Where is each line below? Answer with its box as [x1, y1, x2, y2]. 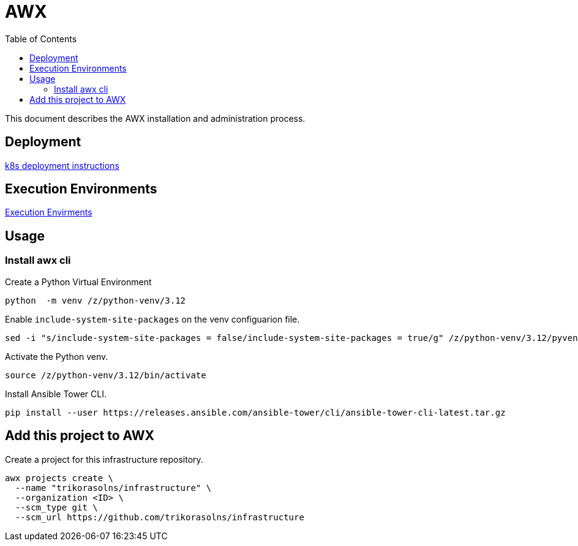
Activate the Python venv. [5, 351, 108, 362]
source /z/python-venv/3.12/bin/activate [5, 370, 206, 380]
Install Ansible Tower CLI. [5, 388, 107, 399]
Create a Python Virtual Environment [5, 276, 152, 287]
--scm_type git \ [15, 502, 98, 512]
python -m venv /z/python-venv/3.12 [5, 295, 186, 305]
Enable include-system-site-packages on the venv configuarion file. [5, 313, 300, 324]
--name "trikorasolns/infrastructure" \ [15, 482, 212, 493]
